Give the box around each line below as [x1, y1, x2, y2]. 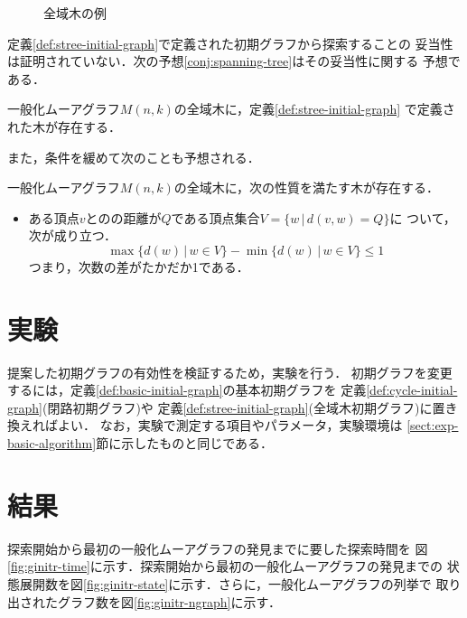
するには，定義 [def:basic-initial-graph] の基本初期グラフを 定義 [7, 380, 367, 399]
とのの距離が [85, 208, 162, 227]
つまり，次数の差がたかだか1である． [28, 257, 249, 276]
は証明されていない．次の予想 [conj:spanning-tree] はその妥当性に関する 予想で [7, 51, 461, 70]
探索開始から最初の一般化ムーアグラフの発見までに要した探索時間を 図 [7, 538, 428, 557]
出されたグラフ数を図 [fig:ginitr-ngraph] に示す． [7, 592, 281, 611]
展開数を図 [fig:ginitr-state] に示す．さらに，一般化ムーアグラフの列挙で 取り [19, 574, 462, 593]
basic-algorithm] [7, 434, 97, 453]
